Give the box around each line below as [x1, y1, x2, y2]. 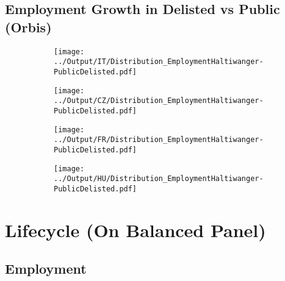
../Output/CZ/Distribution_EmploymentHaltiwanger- [54, 96, 264, 105]
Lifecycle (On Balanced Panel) [5, 217, 266, 242]
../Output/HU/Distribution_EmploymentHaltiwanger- [54, 174, 264, 183]
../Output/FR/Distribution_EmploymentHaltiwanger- [54, 135, 264, 144]
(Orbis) [5, 17, 52, 36]
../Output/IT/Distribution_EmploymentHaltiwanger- [54, 57, 264, 66]
